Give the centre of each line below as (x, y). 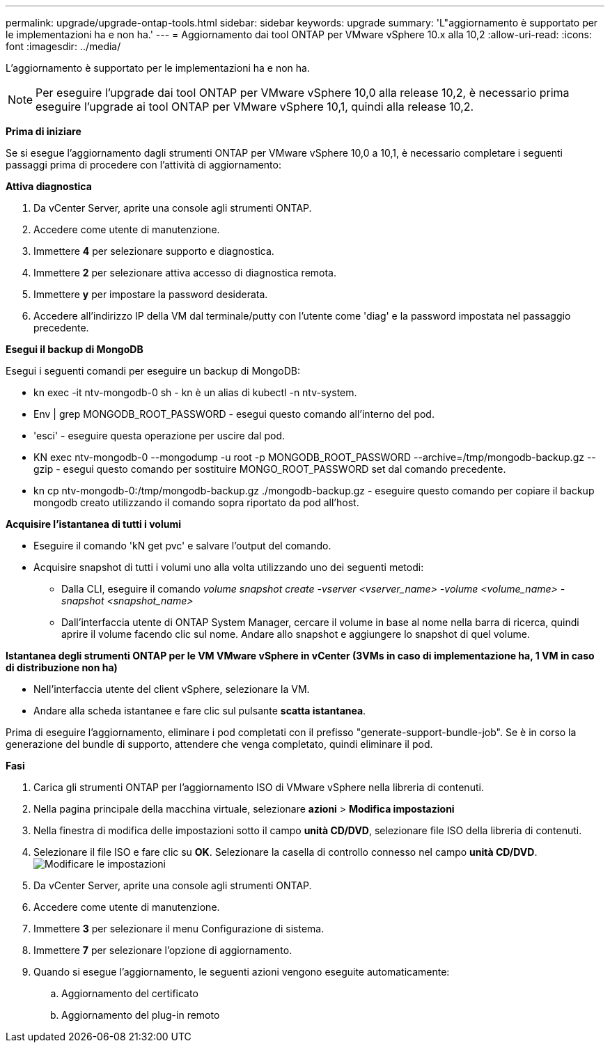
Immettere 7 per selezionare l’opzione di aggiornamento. (163, 950)
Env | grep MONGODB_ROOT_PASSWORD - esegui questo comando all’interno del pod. (234, 414)
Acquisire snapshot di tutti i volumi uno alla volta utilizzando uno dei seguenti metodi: (229, 567)
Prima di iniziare (44, 131)
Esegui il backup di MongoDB (75, 349)
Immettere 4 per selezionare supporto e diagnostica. (154, 251)
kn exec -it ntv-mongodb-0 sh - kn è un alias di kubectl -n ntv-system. (195, 392)
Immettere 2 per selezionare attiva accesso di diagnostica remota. (185, 273)
